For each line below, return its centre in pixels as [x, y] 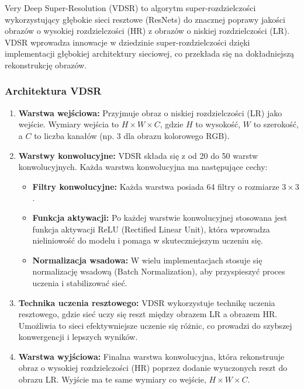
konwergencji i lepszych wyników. [78, 337]
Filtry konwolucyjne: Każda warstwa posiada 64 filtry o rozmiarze [156, 186]
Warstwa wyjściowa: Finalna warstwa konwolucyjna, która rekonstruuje [151, 356]
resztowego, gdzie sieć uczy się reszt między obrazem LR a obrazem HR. [148, 314]
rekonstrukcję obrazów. [46, 65]
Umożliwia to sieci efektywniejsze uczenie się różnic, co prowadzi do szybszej [155, 325]
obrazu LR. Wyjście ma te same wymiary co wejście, [112, 379]
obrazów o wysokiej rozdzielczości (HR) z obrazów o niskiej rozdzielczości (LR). [147, 31]
